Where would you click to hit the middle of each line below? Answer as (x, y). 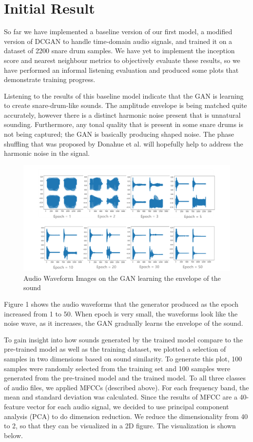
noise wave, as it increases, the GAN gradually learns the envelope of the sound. (124, 323)
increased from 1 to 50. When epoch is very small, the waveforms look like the (121, 313)
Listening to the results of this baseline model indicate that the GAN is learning (124, 95)
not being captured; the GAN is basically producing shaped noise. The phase (119, 134)
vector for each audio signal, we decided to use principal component (128, 406)
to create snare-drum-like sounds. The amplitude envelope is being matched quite (126, 105)
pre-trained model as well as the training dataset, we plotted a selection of (115, 349)
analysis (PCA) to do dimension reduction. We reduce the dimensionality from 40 (126, 416)
